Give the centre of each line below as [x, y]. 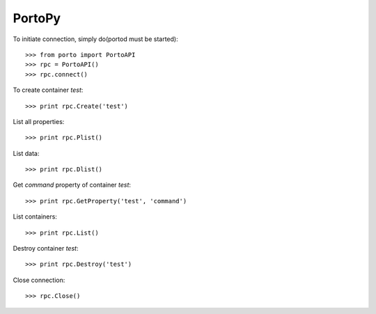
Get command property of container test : [72, 185]
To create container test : [48, 90]
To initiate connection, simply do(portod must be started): [95, 39]
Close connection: [39, 280]
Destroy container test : [46, 249]
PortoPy [37, 18]
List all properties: [39, 121]
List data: [26, 153]
